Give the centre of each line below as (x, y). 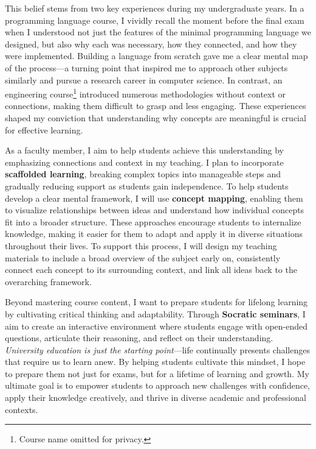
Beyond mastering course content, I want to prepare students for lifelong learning (156, 302)
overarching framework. (48, 281)
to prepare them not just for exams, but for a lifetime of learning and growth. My (157, 373)
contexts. (22, 409)
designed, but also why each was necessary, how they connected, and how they (151, 44)
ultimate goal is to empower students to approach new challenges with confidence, (158, 385)
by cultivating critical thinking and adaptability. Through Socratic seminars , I (155, 313)
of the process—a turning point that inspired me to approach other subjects (146, 67)
